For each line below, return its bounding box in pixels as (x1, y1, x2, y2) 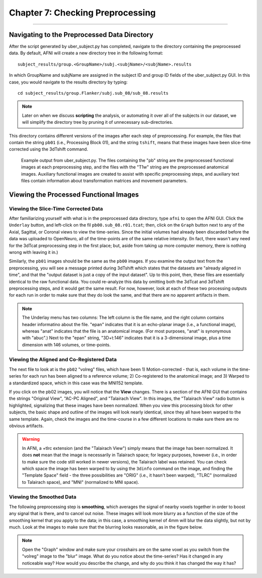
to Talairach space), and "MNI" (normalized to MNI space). (22, 479, 139, 485)
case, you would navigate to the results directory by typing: (9, 79, 128, 85)
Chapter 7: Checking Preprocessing (9, 7, 156, 18)
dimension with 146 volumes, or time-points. (22, 342, 111, 347)
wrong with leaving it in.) (9, 249, 58, 255)
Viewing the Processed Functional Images (9, 190, 139, 198)
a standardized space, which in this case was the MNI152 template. (9, 380, 144, 386)
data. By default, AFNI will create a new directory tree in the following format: (9, 50, 164, 56)
